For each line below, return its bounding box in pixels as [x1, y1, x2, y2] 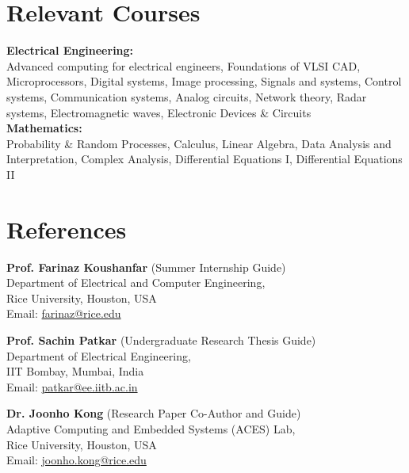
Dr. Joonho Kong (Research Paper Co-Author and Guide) [6, 405, 301, 422]
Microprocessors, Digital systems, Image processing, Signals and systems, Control [6, 73, 402, 90]
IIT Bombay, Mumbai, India [6, 363, 144, 380]
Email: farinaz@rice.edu [6, 305, 121, 322]
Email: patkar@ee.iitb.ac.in [6, 378, 138, 395]
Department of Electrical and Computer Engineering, [6, 274, 266, 291]
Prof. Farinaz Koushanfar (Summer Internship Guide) [6, 258, 286, 275]
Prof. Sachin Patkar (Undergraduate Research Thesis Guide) [6, 331, 316, 348]
